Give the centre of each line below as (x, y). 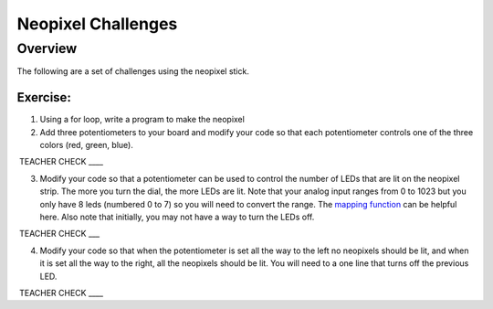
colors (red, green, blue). (87, 145)
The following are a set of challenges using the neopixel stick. (133, 71)
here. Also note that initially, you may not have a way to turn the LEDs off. (177, 217)
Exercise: (44, 97)
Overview (47, 48)
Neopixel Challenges (97, 24)
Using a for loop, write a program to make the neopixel (142, 120)
